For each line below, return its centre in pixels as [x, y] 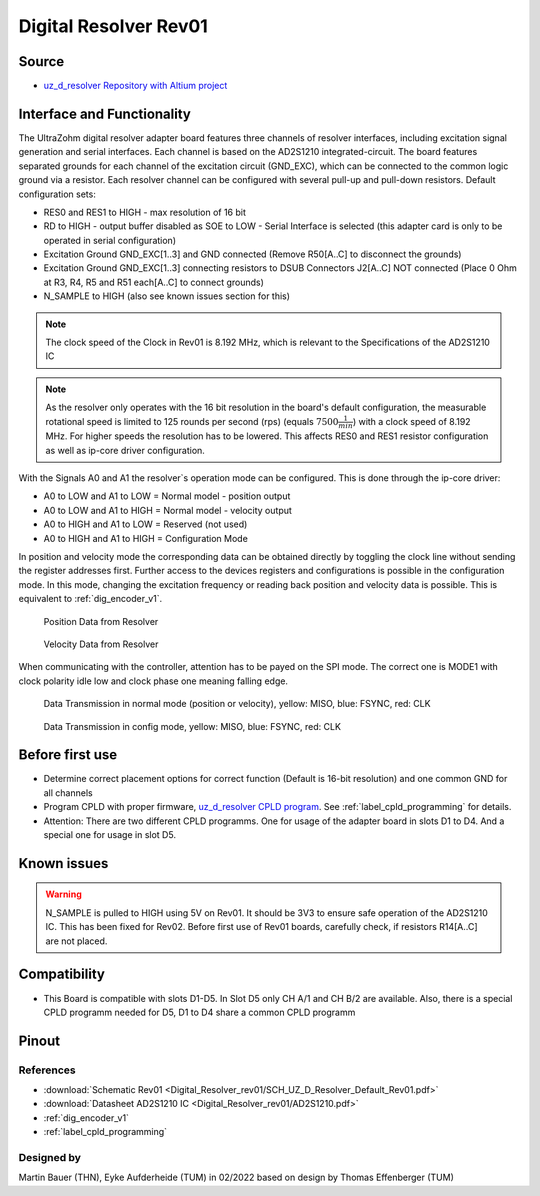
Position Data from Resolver [101, 621]
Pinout [39, 1040]
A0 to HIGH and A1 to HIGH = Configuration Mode [146, 538]
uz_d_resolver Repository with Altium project [135, 86]
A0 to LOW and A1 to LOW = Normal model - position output [167, 496]
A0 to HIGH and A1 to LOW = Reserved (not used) [145, 524]
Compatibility [61, 974]
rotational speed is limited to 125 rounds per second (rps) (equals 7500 [192, 421]
